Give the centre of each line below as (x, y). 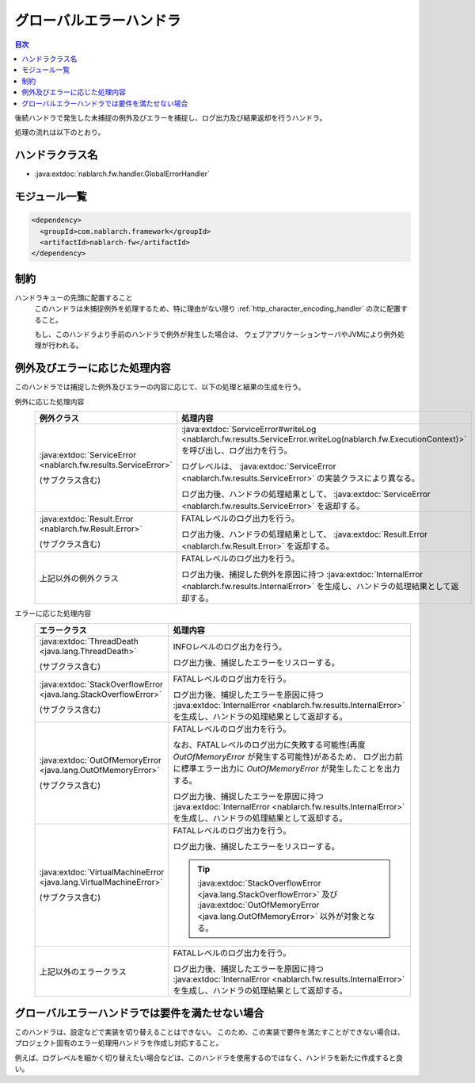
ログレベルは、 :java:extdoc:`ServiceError (258, 466)
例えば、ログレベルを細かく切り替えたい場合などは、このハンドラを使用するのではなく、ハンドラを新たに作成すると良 (209, 1058)
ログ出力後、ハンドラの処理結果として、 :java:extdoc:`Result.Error (304, 534)
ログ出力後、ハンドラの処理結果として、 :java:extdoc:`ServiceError (306, 494)
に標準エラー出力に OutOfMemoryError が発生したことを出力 (287, 768)
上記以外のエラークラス (83, 971)
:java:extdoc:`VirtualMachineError (102, 872)
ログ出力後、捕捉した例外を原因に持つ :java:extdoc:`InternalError (302, 575)
